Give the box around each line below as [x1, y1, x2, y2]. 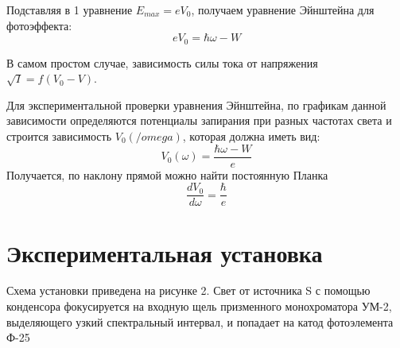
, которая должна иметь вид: [182, 128, 320, 145]
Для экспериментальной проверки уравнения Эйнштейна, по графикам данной [6, 96, 386, 113]
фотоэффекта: [6, 17, 72, 33]
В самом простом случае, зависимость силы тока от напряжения [6, 54, 318, 71]
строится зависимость [6, 128, 112, 145]
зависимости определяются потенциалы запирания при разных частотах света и [6, 112, 392, 129]
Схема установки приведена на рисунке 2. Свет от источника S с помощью [6, 282, 371, 299]
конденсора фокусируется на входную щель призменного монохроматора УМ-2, [6, 298, 392, 315]
